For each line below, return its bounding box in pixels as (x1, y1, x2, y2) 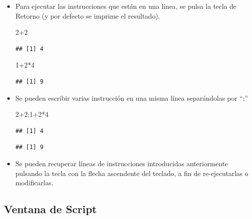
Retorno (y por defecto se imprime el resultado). (15, 10, 160, 21)
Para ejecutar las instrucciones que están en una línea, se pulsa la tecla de (15, 1, 236, 11)
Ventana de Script (4, 201, 97, 217)
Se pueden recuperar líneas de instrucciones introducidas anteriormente (15, 158, 228, 168)
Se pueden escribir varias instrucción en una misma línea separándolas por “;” (15, 92, 248, 103)
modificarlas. (15, 177, 54, 188)
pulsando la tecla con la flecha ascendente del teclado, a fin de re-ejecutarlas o (15, 168, 249, 178)
